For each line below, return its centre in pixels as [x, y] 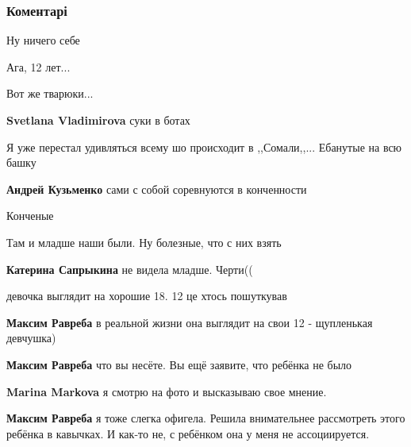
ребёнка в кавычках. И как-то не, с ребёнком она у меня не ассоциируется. [188, 433]
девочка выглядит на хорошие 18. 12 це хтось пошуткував [147, 296]
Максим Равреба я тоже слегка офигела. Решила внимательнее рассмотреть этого [206, 418]
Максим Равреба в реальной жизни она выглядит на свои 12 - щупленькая [190, 322]
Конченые [30, 216]
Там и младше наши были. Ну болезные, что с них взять [144, 242]
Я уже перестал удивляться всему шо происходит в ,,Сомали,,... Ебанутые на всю [204, 146]
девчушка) [31, 338]
